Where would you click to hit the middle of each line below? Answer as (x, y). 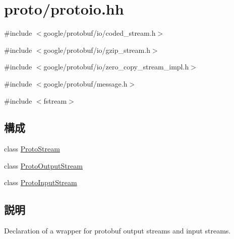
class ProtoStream (32, 149)
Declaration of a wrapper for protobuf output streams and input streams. (118, 231)
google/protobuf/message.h (85, 83)
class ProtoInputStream (41, 182)
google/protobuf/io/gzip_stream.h (97, 50)
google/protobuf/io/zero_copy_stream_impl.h (116, 67)
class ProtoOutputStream (44, 165)
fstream (55, 100)
